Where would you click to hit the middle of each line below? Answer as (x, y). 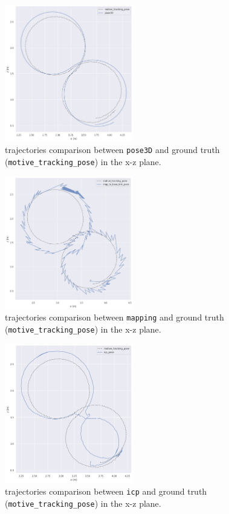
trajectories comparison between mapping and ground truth (114, 317)
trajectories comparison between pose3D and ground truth (112, 150)
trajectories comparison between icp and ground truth (106, 491)
